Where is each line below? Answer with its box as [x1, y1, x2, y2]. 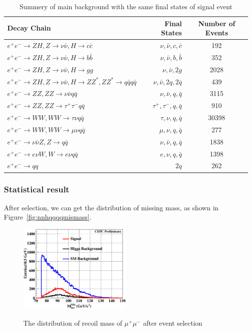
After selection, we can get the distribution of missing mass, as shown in [4, 202, 219, 212]
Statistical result [4, 183, 70, 195]
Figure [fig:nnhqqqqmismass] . [4, 212, 92, 222]
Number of [198, 18, 236, 28]
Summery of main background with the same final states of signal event [19, 1, 233, 11]
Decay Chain [7, 23, 51, 33]
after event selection [143, 317, 203, 328]
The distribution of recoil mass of [23, 317, 123, 328]
